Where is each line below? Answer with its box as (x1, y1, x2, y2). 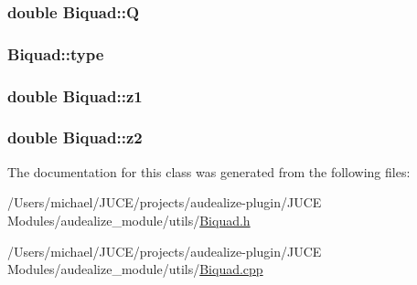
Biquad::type (7, 42, 104, 65)
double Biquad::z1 (7, 84, 143, 107)
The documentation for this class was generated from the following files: (7, 162, 411, 181)
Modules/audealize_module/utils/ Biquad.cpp (7, 259, 263, 279)
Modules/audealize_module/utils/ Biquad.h (7, 210, 251, 229)
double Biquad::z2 (7, 126, 143, 149)
